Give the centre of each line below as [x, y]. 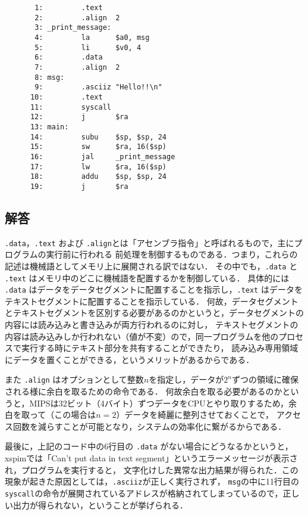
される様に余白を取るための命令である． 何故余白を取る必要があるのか [144, 391]
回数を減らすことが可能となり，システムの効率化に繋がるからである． [150, 426]
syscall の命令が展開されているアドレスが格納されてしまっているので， [144, 493]
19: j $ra [79, 186]
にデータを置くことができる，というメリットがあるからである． [130, 359]
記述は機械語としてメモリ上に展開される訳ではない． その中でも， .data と [151, 266]
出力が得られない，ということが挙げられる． [100, 505]
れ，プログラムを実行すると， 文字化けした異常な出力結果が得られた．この [152, 469]
